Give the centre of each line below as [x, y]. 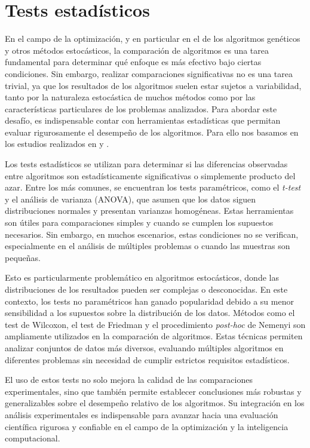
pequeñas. [23, 257]
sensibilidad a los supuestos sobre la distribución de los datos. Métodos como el [150, 313]
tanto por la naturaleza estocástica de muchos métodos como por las [130, 97]
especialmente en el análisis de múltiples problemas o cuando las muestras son [148, 246]
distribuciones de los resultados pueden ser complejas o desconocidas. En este [146, 289]
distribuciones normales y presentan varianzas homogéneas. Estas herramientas [149, 211]
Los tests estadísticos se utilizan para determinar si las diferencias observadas [146, 164]
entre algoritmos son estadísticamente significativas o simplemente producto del [150, 175]
